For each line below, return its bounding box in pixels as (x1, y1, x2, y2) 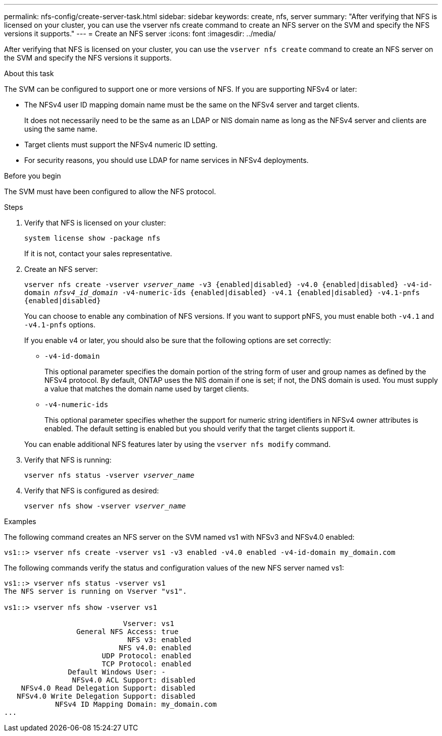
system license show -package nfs (24, 234, 160, 242)
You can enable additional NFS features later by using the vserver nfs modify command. (24, 440, 331, 448)
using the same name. (24, 125, 98, 133)
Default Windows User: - (68, 668, 166, 676)
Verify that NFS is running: (24, 456, 112, 464)
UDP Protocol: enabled (101, 652, 191, 660)
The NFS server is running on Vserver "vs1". (4, 587, 187, 595)
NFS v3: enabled (127, 636, 191, 644)
